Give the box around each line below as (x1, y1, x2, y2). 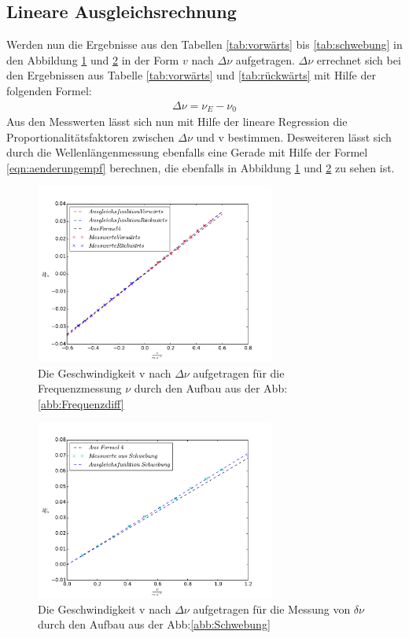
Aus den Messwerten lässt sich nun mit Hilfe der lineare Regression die (6, 113, 348, 130)
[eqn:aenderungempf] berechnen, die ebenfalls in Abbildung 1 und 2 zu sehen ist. (6, 159, 395, 175)
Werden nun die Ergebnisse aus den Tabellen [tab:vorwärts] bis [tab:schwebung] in (6, 36, 403, 53)
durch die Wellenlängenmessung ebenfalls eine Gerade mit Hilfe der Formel (6, 144, 368, 160)
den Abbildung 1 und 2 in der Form (6, 51, 179, 68)
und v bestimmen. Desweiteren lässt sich (196, 128, 392, 145)
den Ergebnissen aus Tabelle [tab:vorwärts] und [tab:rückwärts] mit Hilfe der (6, 67, 376, 83)
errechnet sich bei (316, 51, 401, 68)
